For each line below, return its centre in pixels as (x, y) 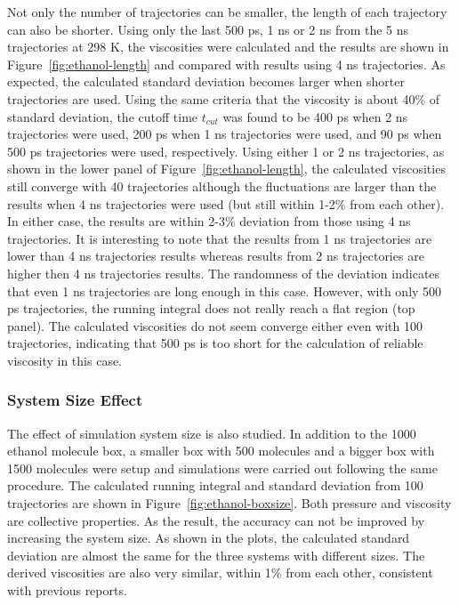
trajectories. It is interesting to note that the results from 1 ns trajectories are (220, 238)
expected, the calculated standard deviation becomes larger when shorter (206, 81)
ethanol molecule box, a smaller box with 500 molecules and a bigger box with (221, 451)
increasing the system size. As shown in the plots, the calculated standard (209, 538)
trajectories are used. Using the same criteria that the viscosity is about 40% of (224, 98)
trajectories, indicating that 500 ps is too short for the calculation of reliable (215, 343)
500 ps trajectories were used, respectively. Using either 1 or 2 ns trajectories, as (226, 151)
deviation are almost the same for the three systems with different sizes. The (216, 555)
